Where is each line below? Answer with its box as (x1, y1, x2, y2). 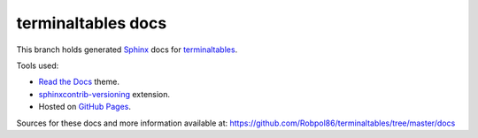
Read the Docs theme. (38, 76, 119, 88)
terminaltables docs (16, 13, 167, 33)
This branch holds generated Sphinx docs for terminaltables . (16, 44, 238, 55)
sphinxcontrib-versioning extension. (38, 88, 171, 99)
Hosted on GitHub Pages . (38, 102, 132, 112)
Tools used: (16, 60, 59, 71)
